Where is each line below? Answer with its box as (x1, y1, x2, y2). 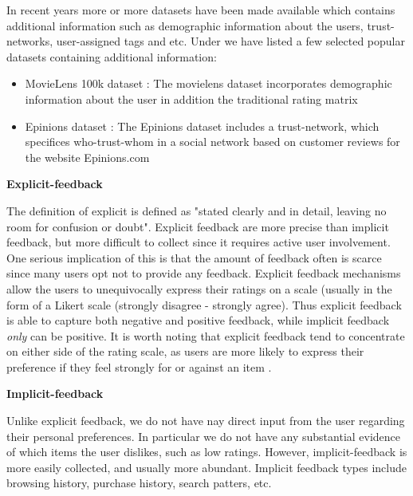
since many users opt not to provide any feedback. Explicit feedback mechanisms (6, 265, 401, 281)
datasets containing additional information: (6, 48, 217, 65)
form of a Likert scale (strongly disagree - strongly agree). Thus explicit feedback (6, 296, 402, 313)
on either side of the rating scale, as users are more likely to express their (6, 343, 364, 360)
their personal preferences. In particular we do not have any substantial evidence (6, 427, 401, 444)
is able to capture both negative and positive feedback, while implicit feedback (6, 312, 390, 329)
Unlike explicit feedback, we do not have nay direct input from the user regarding (6, 412, 405, 429)
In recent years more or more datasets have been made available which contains (6, 2, 395, 18)
